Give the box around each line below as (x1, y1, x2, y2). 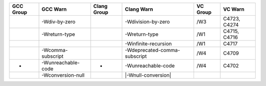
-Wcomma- (41, 47, 68, 53)
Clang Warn (125, 6, 153, 12)
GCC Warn (41, 6, 67, 12)
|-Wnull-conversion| (125, 72, 171, 78)
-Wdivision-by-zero (125, 19, 170, 25)
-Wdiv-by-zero (41, 19, 76, 25)
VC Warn (223, 6, 245, 12)
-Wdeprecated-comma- (125, 47, 180, 53)
